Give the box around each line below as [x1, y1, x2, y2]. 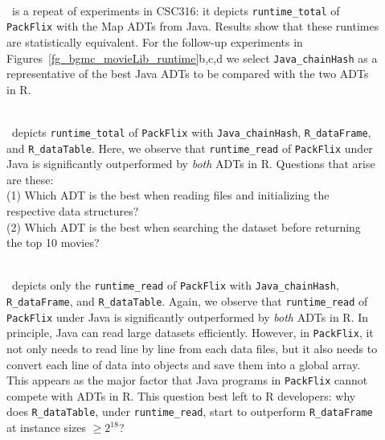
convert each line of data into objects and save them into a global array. [6, 356, 361, 372]
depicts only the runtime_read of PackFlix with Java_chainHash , [11, 277, 339, 294]
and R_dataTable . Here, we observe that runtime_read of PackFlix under [6, 139, 373, 156]
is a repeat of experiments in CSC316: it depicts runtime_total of [11, 2, 340, 19]
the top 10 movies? [6, 234, 100, 251]
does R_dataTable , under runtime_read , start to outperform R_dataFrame [6, 403, 373, 420]
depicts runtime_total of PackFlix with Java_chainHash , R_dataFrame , [11, 123, 371, 140]
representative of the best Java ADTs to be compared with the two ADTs [6, 65, 369, 82]
